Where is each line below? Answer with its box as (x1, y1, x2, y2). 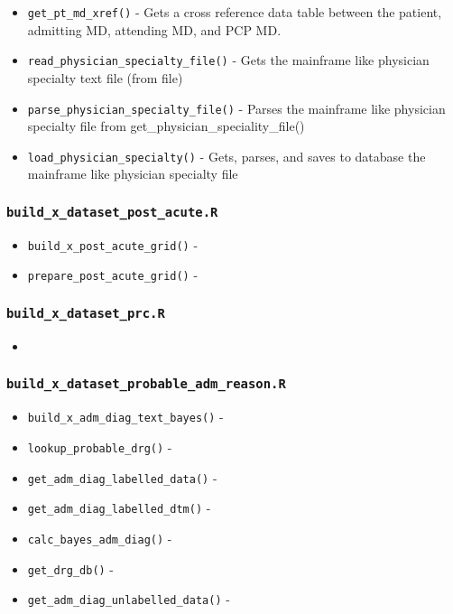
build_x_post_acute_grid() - (27, 235, 199, 254)
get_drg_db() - (27, 559, 115, 578)
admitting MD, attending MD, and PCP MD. (27, 20, 282, 39)
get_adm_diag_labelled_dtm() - (27, 498, 211, 517)
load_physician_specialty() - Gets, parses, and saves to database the (27, 146, 426, 165)
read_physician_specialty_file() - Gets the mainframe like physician (27, 51, 430, 70)
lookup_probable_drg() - (27, 437, 172, 456)
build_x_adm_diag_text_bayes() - (27, 407, 224, 426)
